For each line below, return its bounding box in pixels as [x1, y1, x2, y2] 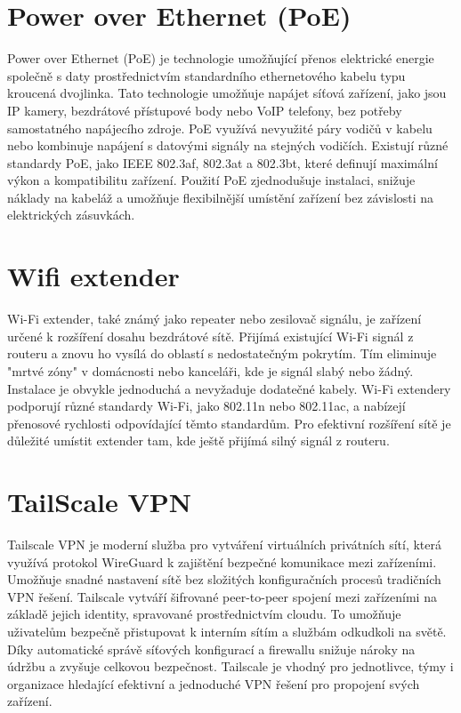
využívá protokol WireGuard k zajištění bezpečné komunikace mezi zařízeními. [7, 552, 437, 571]
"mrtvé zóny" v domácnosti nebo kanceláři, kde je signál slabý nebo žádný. [7, 361, 414, 380]
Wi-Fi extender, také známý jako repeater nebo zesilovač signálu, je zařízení [7, 309, 422, 328]
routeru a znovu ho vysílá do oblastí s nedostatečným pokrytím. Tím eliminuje [7, 344, 437, 363]
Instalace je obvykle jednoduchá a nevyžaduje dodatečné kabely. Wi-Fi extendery [7, 379, 451, 397]
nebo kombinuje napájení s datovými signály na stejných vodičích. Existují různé [7, 136, 449, 155]
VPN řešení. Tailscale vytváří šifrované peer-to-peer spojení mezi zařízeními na [7, 587, 437, 605]
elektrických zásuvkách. [7, 205, 135, 224]
